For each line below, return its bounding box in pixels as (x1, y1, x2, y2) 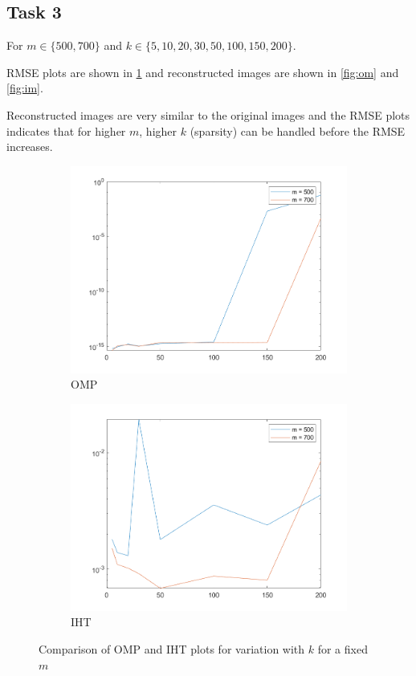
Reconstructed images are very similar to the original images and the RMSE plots (6, 106, 410, 123)
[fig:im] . (6, 79, 43, 96)
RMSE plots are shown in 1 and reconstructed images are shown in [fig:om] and (6, 63, 399, 80)
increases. (6, 138, 53, 155)
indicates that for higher (6, 122, 126, 139)
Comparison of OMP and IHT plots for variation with (39, 640, 305, 657)
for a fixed (317, 640, 368, 657)
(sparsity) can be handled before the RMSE (190, 122, 406, 139)
